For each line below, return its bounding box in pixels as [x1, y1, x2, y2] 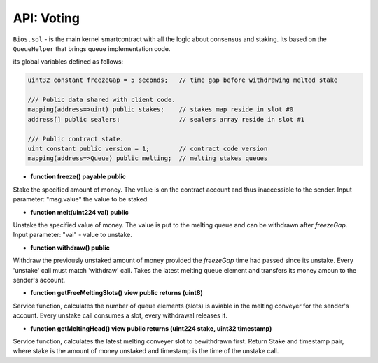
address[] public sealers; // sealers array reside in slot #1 [27, 115, 304, 123]
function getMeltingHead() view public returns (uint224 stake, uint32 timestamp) [30, 324, 272, 332]
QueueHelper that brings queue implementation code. [13, 44, 171, 52]
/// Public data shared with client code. [27, 96, 176, 104]
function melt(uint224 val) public [30, 208, 129, 216]
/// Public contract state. [27, 135, 124, 143]
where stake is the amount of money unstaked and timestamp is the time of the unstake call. [13, 347, 279, 355]
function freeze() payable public [30, 172, 126, 181]
